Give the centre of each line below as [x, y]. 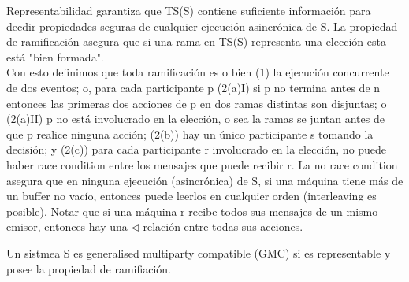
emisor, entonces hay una [67, 226]
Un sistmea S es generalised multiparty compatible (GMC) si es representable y [199, 252]
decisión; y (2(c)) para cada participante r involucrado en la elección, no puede [197, 149]
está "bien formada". [55, 56]
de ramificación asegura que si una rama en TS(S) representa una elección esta [196, 41]
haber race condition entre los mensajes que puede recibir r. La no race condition [202, 164]
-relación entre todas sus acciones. [221, 226]
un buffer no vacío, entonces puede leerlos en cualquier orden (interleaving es [191, 196]
